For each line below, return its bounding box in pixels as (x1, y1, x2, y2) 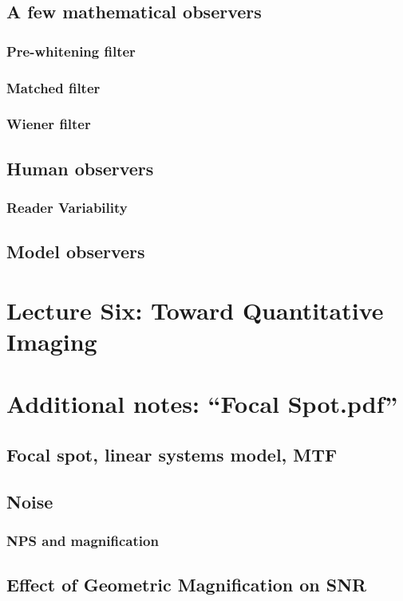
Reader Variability (6, 198, 128, 218)
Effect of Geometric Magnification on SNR (6, 572, 367, 597)
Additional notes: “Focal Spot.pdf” (6, 387, 398, 420)
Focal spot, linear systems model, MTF (6, 442, 338, 467)
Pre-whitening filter (6, 41, 136, 61)
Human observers (6, 155, 154, 180)
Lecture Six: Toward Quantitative (6, 293, 384, 326)
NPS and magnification (6, 531, 159, 551)
